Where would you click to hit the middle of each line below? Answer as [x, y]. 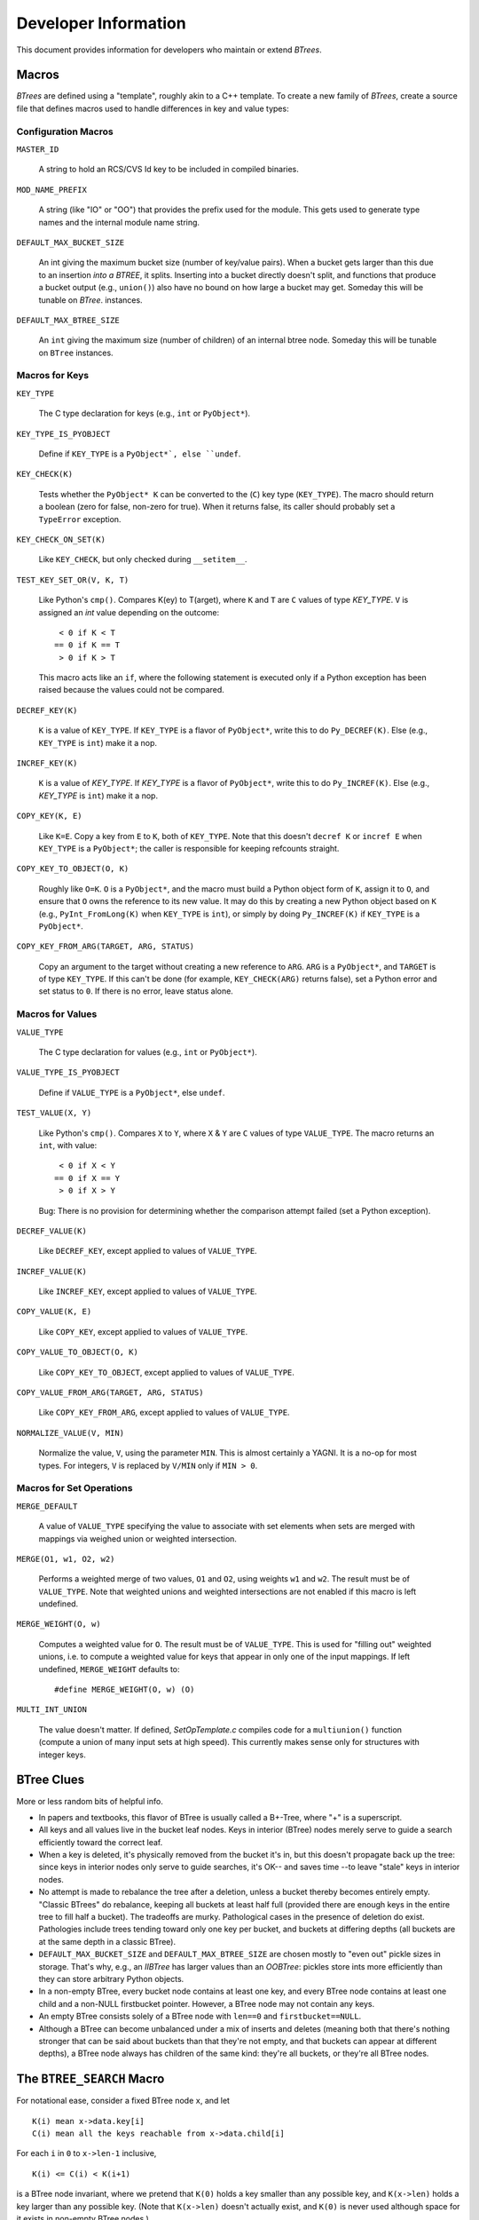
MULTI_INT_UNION [52, 1710]
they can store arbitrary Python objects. [111, 1978]
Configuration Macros [65, 131]
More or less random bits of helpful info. [90, 1801]
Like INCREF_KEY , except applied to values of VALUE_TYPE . [148, 1291]
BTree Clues [51, 1780]
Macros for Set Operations [75, 1488]
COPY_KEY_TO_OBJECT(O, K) [73, 869]
